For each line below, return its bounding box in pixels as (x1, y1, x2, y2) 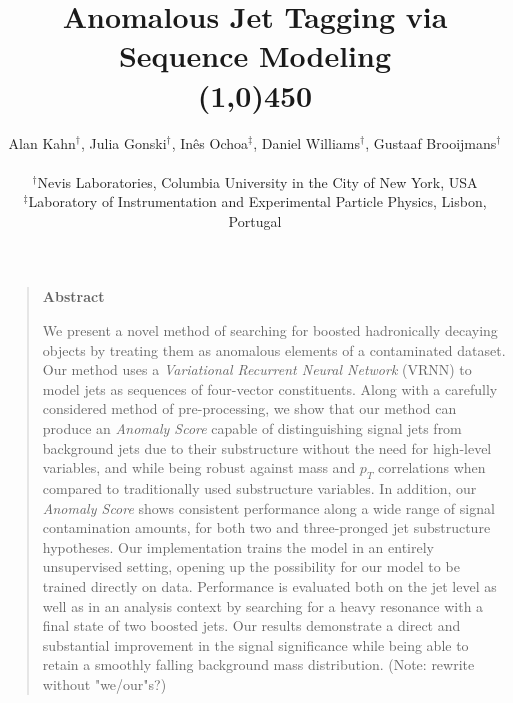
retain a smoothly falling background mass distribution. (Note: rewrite (42, 654, 475, 675)
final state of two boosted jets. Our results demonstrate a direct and (42, 615, 461, 636)
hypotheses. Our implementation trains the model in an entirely (42, 536, 434, 557)
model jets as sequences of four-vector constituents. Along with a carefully (42, 378, 498, 399)
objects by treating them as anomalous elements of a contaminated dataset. (42, 339, 506, 360)
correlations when (378, 457, 486, 478)
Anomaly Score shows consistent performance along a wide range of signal (42, 497, 495, 518)
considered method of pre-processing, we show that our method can (42, 398, 457, 419)
